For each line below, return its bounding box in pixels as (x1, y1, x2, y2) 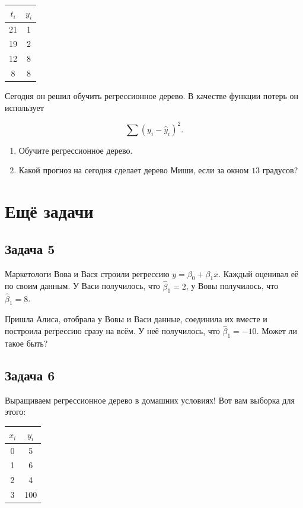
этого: (5, 405, 26, 418)
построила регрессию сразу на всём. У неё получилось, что (5, 325, 220, 337)
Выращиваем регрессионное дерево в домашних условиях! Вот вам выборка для (5, 393, 295, 406)
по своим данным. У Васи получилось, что (5, 280, 160, 292)
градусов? (262, 164, 298, 176)
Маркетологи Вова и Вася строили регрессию (5, 267, 170, 280)
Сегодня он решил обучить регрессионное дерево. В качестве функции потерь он (5, 90, 299, 102)
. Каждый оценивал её (218, 267, 299, 280)
